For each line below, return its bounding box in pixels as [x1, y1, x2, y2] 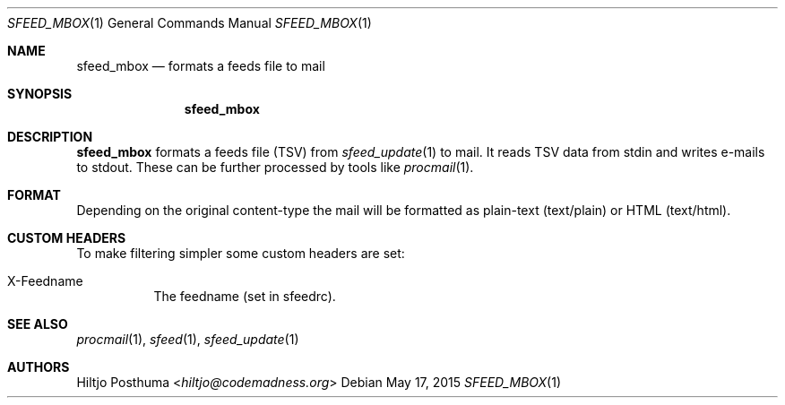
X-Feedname [7, 273, 83, 289]
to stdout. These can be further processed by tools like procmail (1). [76, 159, 474, 175]
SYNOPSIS [7, 86, 73, 101]
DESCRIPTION [7, 129, 93, 144]
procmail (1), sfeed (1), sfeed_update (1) [76, 332, 299, 347]
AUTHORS [7, 359, 70, 375]
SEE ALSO [7, 316, 68, 332]
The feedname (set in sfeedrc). [153, 289, 336, 304]
